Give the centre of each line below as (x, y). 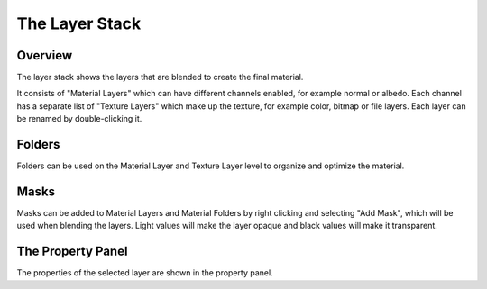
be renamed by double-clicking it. (79, 119)
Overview (45, 55)
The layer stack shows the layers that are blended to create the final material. (160, 77)
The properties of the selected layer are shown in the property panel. (145, 273)
